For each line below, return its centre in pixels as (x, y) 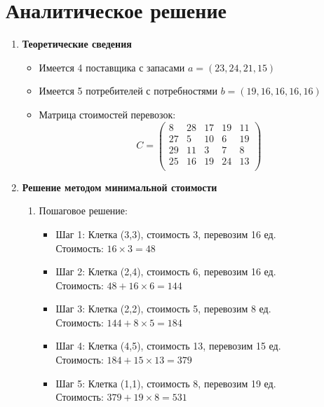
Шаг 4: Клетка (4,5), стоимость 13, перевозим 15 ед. (168, 346)
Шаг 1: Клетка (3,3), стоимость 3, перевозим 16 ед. (166, 234)
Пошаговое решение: (83, 211)
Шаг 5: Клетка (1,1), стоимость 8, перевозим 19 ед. (166, 383)
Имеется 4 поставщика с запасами (112, 67)
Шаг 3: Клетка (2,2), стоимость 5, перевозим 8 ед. (163, 309)
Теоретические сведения (77, 44)
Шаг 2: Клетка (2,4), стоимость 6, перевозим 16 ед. (166, 271)
